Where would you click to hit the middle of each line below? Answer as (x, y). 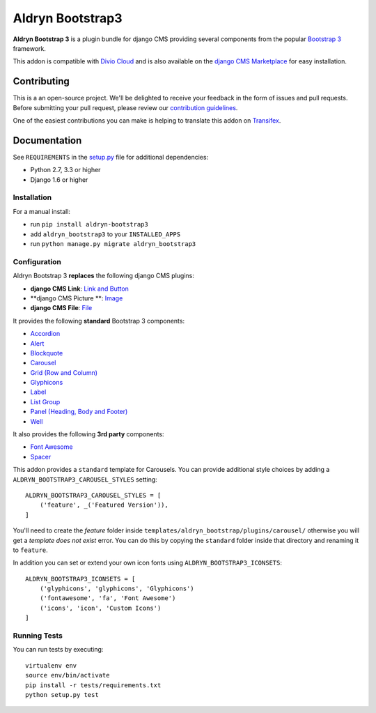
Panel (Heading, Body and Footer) (79, 412)
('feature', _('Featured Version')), (104, 505)
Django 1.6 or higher (59, 179)
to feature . (30, 550)
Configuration (37, 261)
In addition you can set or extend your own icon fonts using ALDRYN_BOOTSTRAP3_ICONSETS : (147, 563)
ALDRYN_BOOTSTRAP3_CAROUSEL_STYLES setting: (85, 479)
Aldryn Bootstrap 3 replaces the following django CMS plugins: (104, 276)
